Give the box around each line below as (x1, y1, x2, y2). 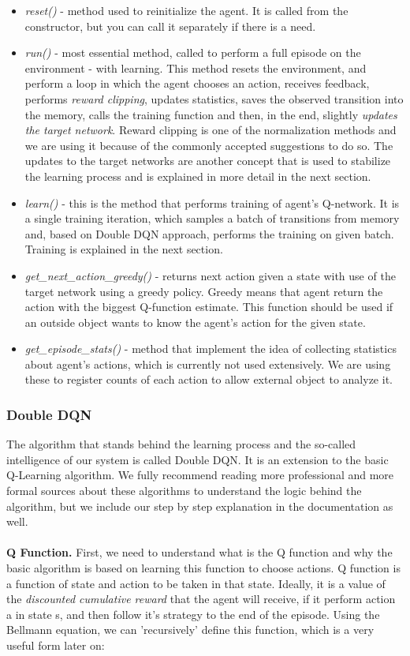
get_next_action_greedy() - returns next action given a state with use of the (24, 267, 396, 283)
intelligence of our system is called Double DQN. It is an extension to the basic (6, 451, 389, 467)
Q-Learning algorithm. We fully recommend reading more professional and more (6, 467, 394, 483)
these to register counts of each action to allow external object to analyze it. (24, 371, 393, 388)
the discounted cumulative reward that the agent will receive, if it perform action (6, 590, 396, 607)
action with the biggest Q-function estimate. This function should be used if (24, 298, 393, 315)
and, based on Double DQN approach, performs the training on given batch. (24, 225, 394, 242)
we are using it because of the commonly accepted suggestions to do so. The (24, 137, 393, 153)
